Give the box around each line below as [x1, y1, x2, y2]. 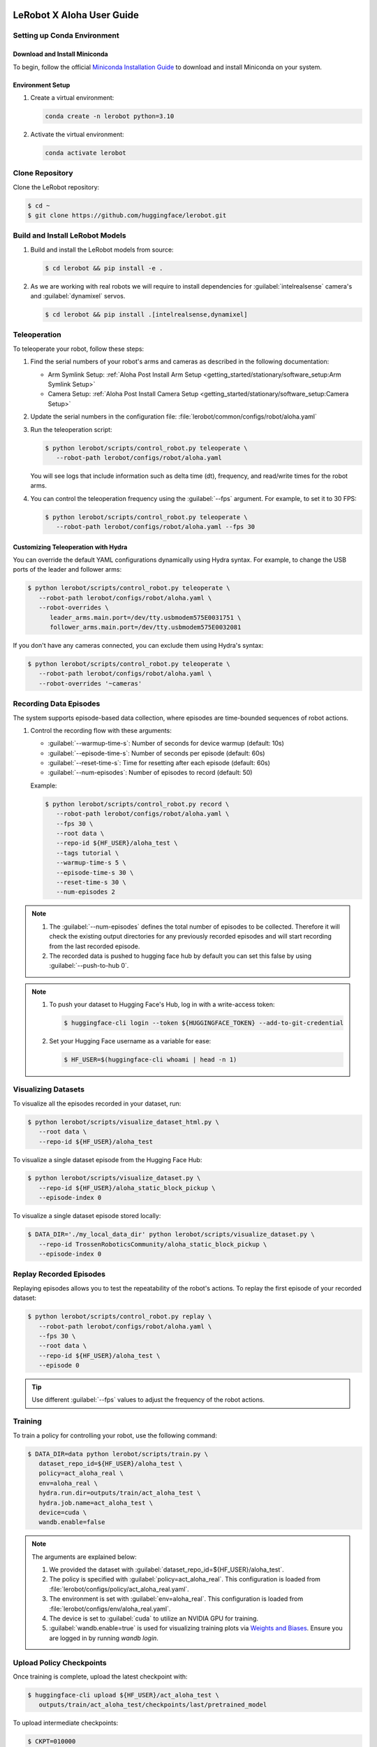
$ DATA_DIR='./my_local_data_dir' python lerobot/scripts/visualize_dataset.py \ [27, 1231, 316, 1238]
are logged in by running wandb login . [49, 1634, 158, 1642]
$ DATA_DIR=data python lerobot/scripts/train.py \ [27, 1450, 209, 1458]
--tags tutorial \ [56, 849, 119, 857]
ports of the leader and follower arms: [13, 565, 122, 574]
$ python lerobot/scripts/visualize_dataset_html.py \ [27, 1118, 219, 1126]
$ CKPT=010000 [27, 1737, 76, 1746]
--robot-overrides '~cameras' [38, 679, 142, 688]
